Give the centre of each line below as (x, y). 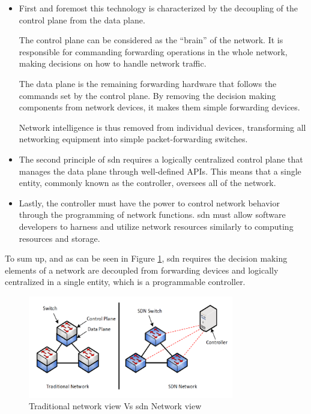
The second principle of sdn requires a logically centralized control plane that (161, 159)
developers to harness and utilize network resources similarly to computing (156, 226)
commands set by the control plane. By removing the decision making (147, 95)
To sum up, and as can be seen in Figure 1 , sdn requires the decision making (146, 258)
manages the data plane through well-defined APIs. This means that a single (160, 171)
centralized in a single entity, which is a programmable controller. (125, 282)
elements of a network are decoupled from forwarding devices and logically (142, 270)
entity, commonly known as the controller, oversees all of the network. (147, 183)
